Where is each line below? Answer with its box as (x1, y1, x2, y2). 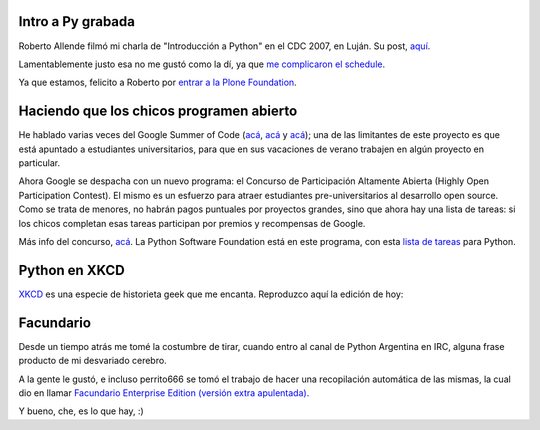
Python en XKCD (18, 261, 125, 279)
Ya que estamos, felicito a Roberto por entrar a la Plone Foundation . (18, 76, 297, 89)
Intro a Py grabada (18, 13, 135, 30)
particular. (18, 156, 60, 169)
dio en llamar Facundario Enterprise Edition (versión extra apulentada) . (18, 386, 310, 399)
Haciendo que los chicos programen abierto (18, 103, 298, 120)
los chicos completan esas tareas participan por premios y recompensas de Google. (18, 217, 366, 229)
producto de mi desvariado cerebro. (18, 355, 167, 367)
